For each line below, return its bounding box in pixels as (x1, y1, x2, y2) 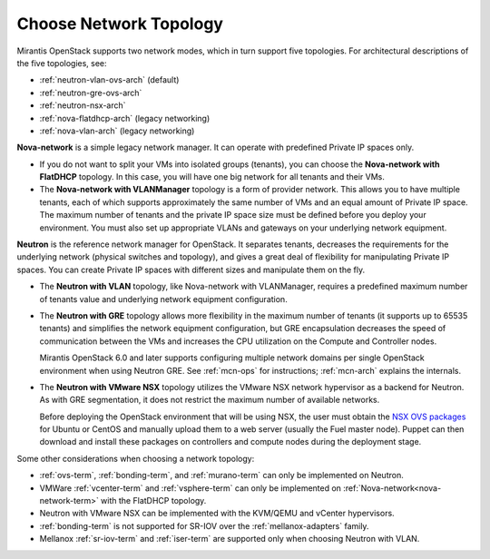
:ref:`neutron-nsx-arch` (39, 100, 126, 111)
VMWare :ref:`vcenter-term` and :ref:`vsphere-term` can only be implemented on (39, 482, 342, 494)
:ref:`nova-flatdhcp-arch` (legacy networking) (39, 113, 211, 123)
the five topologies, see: (16, 57, 108, 68)
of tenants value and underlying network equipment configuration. (39, 293, 288, 304)
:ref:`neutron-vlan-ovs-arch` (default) (39, 74, 180, 85)
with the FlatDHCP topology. (100, 495, 207, 506)
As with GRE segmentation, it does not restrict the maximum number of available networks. (39, 395, 380, 406)
